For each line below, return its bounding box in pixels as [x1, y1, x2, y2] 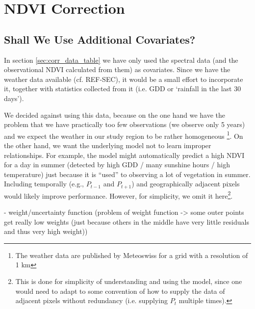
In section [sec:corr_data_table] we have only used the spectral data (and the [4, 54, 238, 65]
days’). [4, 93, 24, 103]
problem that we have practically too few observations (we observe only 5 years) [4, 119, 245, 129]
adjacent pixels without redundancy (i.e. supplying [15, 295, 168, 306]
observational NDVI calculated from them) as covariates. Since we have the [4, 64, 230, 75]
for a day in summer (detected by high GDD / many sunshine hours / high [4, 159, 230, 170]
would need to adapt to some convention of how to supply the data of [15, 285, 225, 296]
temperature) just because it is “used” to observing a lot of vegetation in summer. [4, 169, 251, 179]
